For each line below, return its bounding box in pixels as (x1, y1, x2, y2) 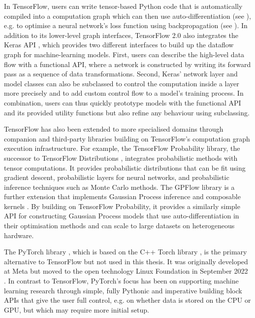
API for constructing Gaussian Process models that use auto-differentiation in (4, 211, 239, 221)
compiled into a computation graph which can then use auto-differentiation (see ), (4, 10, 251, 21)
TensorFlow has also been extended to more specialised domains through (4, 124, 223, 134)
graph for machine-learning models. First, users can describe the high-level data (4, 49, 245, 59)
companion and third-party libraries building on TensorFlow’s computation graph (4, 133, 250, 143)
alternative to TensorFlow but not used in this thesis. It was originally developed (4, 256, 248, 266)
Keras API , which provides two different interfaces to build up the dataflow (4, 39, 234, 50)
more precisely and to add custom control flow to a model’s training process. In (4, 88, 244, 98)
